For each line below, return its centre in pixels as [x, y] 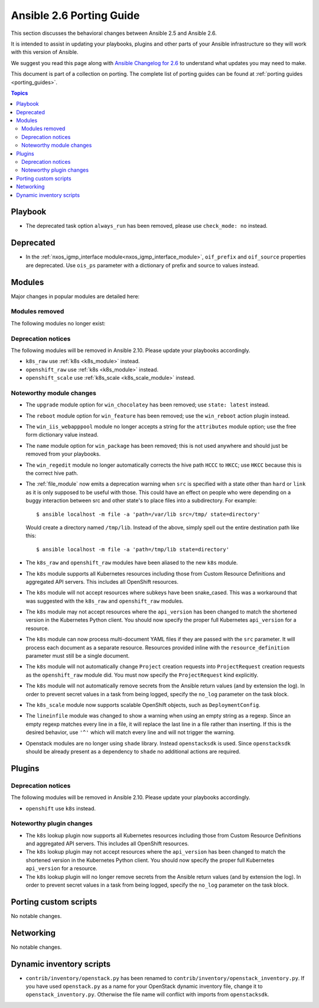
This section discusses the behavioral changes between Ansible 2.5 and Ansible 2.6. [114, 33]
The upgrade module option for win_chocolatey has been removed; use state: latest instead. [148, 405]
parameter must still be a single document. [78, 656]
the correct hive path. [52, 473]
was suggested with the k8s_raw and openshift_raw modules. [105, 601]
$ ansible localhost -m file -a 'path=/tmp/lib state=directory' [133, 549]
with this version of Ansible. [45, 52]
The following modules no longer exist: [58, 323]
